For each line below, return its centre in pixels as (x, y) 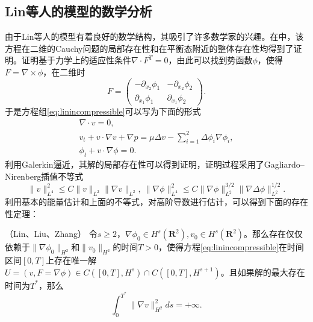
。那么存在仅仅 (274, 234)
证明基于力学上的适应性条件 (76, 60)
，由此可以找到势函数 (210, 60)
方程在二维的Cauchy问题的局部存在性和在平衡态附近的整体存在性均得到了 (149, 48)
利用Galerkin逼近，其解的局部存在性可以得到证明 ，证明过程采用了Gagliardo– (155, 164)
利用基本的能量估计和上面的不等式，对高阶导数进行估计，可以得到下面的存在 (156, 202)
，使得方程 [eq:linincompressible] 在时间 (231, 247)
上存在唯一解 (71, 260)
